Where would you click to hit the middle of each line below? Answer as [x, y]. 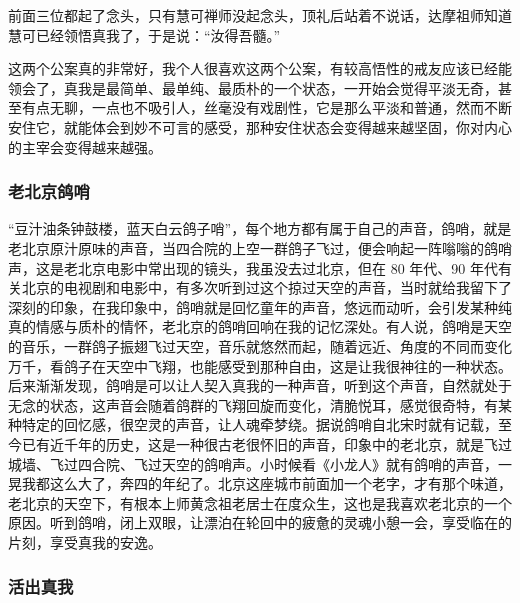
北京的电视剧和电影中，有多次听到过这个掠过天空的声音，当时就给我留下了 [266, 287]
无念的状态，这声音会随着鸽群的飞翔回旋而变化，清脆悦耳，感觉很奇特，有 [253, 404]
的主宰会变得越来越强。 [85, 146]
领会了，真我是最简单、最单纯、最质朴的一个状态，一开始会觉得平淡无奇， [253, 87]
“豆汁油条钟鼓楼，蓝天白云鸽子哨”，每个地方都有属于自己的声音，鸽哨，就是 [260, 228]
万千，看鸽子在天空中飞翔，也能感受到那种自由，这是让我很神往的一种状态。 [260, 365]
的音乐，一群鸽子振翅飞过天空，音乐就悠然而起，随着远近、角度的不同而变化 [260, 345]
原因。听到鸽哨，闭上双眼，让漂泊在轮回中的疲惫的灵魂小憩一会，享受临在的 [260, 522]
